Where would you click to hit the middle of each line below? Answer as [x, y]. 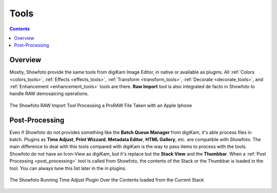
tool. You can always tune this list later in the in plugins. [68, 168]
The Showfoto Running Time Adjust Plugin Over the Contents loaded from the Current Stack [107, 180]
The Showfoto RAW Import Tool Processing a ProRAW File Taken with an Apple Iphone [101, 105]
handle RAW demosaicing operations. [49, 94]
